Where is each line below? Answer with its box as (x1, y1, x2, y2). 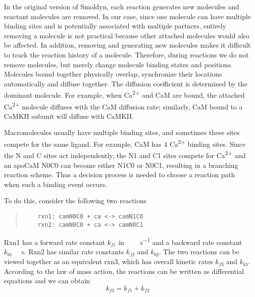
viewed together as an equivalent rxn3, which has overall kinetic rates (4, 256, 213, 267)
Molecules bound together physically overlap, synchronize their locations (4, 69, 222, 79)
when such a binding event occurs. (4, 179, 107, 189)
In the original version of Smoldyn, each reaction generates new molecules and (4, 1, 239, 11)
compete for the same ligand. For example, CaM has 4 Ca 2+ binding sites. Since (4, 137, 246, 149)
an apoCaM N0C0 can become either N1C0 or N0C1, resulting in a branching (4, 160, 238, 170)
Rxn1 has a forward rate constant (4, 237, 105, 247)
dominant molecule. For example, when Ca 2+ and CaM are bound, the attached (4, 88, 245, 100)
